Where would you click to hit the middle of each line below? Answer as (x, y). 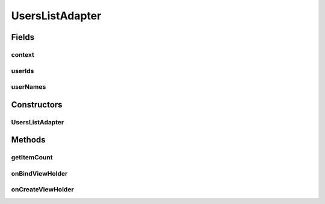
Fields (23, 37)
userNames (29, 87)
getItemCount (32, 158)
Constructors (37, 105)
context (23, 54)
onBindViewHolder (39, 173)
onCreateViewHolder (43, 190)
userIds (23, 71)
